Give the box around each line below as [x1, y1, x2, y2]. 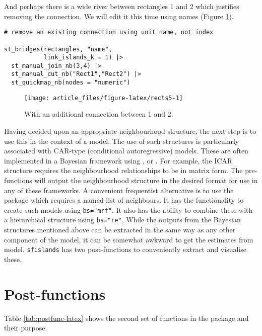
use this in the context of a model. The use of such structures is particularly [4, 135, 239, 146]
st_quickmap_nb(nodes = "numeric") [11, 79, 130, 87]
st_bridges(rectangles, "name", [4, 45, 112, 53]
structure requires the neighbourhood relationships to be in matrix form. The [4, 165, 243, 176]
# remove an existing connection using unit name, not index [4, 29, 214, 36]
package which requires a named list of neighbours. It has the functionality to [4, 195, 244, 205]
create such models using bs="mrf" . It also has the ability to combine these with [4, 204, 253, 215]
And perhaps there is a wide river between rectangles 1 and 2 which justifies [4, 1, 239, 11]
